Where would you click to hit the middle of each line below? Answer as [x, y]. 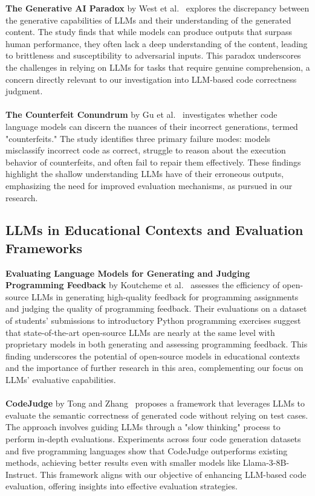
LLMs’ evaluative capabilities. [61, 380]
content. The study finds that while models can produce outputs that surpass [149, 32]
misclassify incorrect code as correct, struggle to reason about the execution [146, 150]
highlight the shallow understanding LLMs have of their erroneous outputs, [145, 174]
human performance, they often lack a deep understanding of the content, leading [157, 43]
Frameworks [44, 247]
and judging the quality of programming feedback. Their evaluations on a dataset [156, 308]
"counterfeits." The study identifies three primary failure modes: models [138, 138]
